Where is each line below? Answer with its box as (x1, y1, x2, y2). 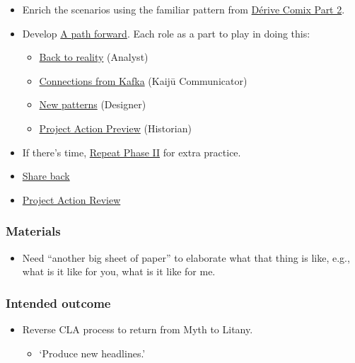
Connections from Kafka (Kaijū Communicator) (39, 73, 248, 88)
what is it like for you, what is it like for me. (22, 264, 216, 279)
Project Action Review (22, 192, 121, 207)
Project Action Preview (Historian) (39, 120, 192, 135)
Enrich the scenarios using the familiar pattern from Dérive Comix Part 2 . (22, 2, 345, 16)
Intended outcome (6, 294, 111, 311)
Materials (6, 222, 61, 240)
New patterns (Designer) (39, 97, 146, 112)
